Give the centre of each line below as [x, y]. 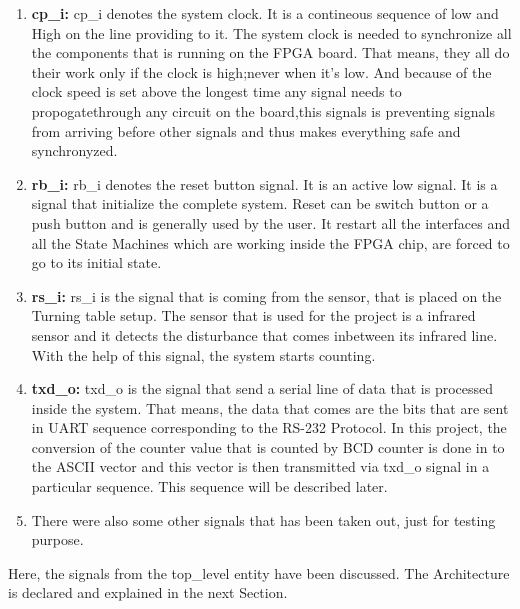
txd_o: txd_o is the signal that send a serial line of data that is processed [262, 388]
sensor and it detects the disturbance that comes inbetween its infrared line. [264, 334]
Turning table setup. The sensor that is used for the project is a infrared [253, 315]
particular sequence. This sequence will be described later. [209, 486]
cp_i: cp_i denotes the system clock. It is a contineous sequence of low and [265, 13]
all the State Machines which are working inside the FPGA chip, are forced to [270, 242]
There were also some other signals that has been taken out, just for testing [263, 519]
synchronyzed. [74, 150]
